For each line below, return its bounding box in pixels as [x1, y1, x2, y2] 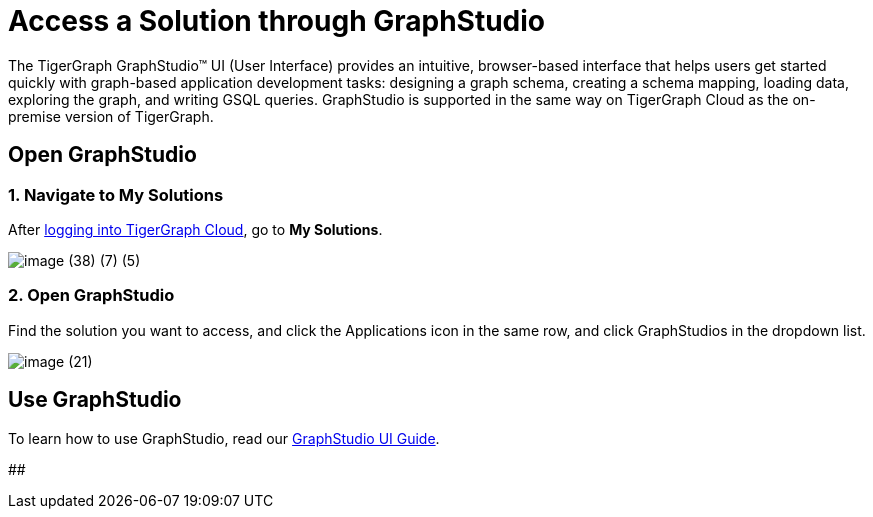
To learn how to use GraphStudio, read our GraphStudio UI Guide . [8, 429, 440, 447]
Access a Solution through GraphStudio [8, 4, 546, 38]
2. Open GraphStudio [8, 285, 175, 306]
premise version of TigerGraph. [8, 107, 214, 125]
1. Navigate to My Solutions [8, 184, 224, 205]
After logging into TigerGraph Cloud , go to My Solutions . [8, 220, 383, 238]
